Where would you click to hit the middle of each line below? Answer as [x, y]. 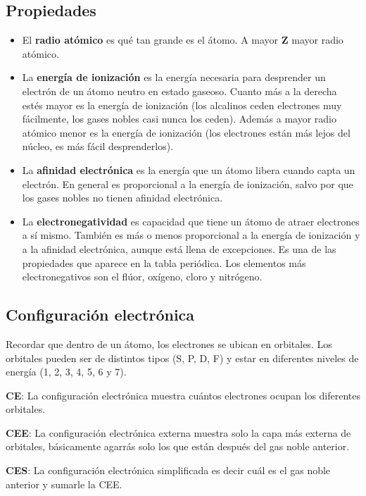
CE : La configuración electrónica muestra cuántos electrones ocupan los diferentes [183, 395]
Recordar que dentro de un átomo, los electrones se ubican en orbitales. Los [169, 343]
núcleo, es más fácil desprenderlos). [98, 146]
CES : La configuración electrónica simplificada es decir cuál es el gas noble [168, 470]
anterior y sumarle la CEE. [64, 484]
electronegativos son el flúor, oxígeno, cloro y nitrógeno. [142, 277]
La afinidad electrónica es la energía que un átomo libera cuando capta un [189, 169]
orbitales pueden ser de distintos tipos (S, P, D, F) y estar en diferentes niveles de [182, 358]
